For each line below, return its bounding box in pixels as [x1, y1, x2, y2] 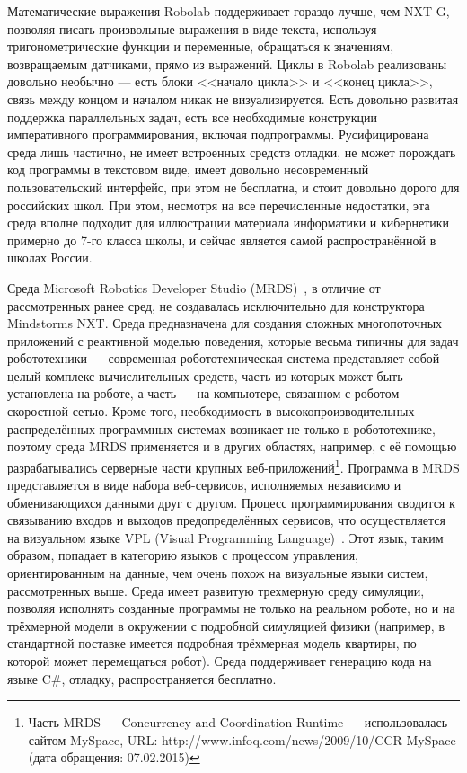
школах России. [7, 248, 93, 267]
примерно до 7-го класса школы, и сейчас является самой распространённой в [7, 230, 436, 249]
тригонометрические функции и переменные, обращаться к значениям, [7, 37, 394, 56]
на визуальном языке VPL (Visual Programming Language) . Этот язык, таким [7, 528, 444, 546]
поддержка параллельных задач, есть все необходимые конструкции [7, 107, 377, 126]
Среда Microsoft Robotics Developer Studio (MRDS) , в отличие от [7, 278, 381, 297]
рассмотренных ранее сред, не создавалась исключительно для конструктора [7, 296, 425, 315]
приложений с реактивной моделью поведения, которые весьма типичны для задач [7, 331, 459, 350]
